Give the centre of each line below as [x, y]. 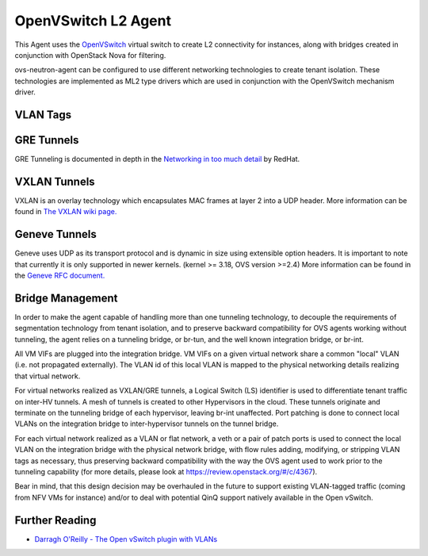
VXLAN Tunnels [55, 181]
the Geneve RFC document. [60, 276]
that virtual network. [48, 376]
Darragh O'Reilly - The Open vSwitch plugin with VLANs [126, 539]
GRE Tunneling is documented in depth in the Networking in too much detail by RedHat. [157, 159]
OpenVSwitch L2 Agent [93, 21]
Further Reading [55, 520]
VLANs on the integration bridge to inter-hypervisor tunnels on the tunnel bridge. [147, 424]
